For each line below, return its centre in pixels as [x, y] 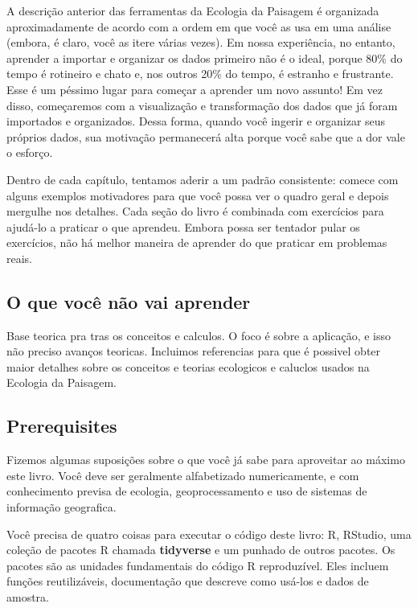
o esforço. [30, 152]
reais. [20, 258]
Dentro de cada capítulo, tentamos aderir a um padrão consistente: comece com [203, 179]
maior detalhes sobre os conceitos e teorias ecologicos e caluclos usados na [188, 366]
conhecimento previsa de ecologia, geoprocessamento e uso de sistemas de [187, 491]
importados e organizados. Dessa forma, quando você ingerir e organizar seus [196, 121]
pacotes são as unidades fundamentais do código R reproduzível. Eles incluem [198, 565]
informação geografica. [61, 507]
